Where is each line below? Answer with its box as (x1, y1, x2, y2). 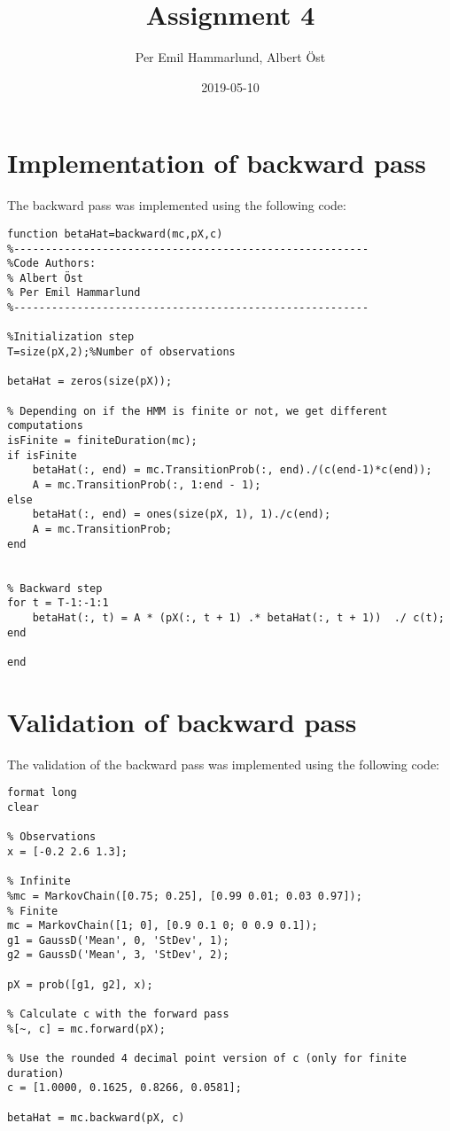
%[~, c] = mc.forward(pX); (7, 1022, 166, 1035)
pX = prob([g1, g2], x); (7, 978, 153, 991)
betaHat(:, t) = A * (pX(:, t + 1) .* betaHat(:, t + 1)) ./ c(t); (32, 611, 445, 624)
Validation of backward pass (7, 703, 357, 739)
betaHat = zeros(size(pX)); (7, 375, 173, 388)
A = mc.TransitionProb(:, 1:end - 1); (32, 479, 261, 491)
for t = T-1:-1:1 (7, 597, 109, 610)
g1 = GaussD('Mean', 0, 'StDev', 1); (7, 933, 229, 947)
